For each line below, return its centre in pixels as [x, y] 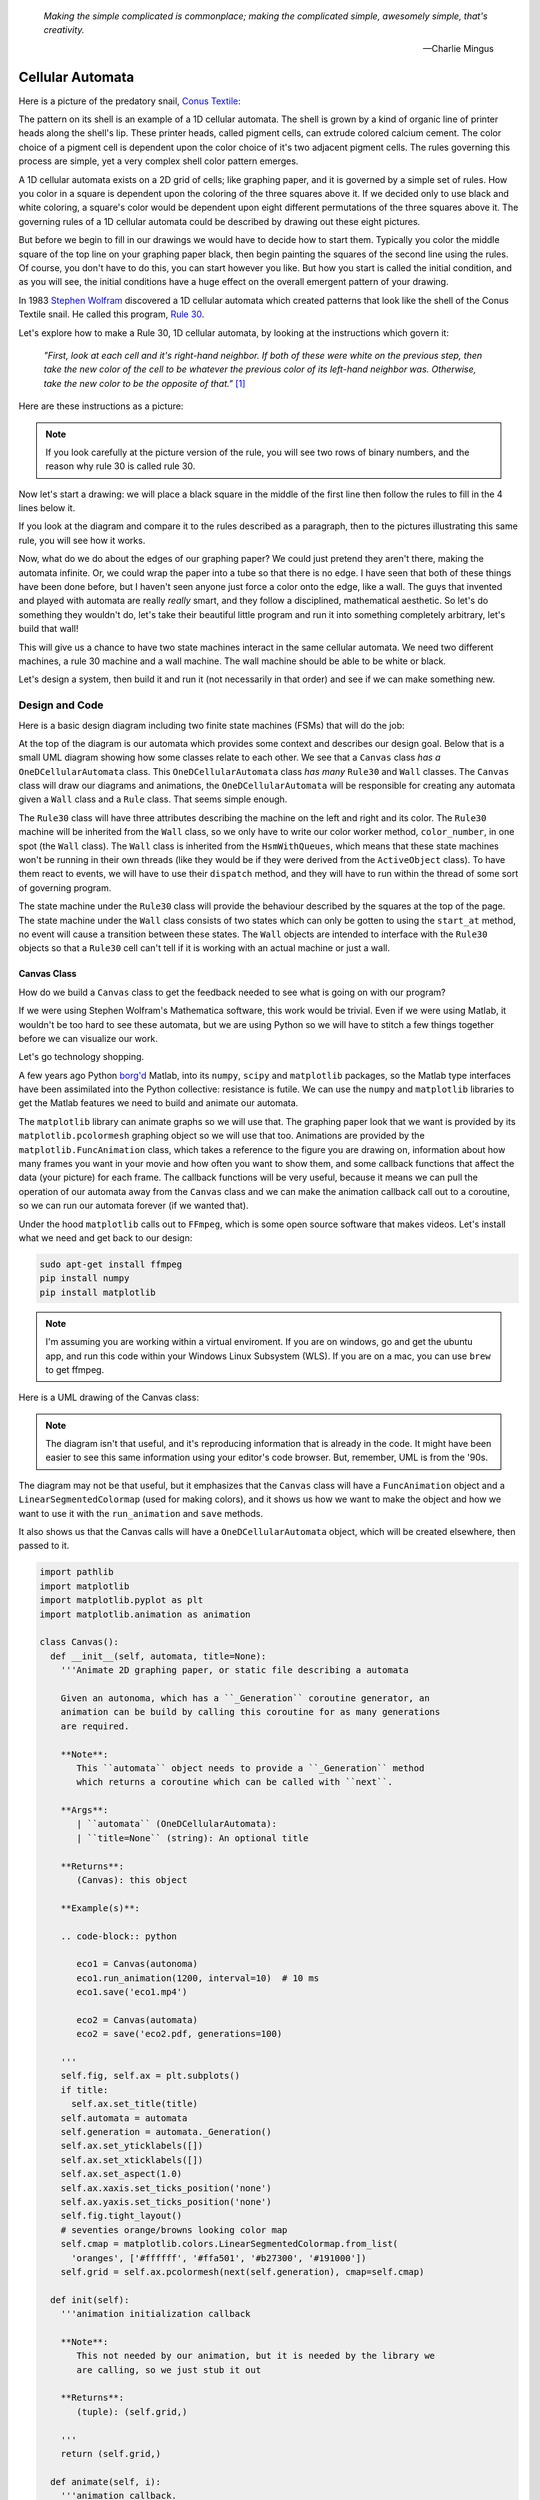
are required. [95, 1726]
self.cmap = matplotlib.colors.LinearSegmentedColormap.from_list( [229, 2244]
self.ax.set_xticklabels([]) [132, 2159]
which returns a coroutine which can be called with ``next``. [235, 1782]
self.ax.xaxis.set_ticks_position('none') [166, 2188]
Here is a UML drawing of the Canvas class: [109, 1397]
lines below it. [47, 508]
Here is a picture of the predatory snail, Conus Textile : [130, 101]
